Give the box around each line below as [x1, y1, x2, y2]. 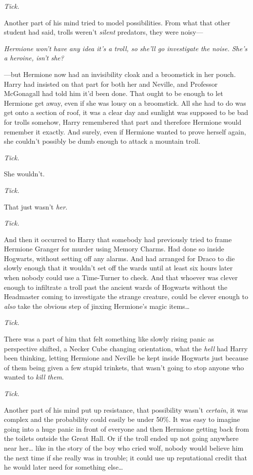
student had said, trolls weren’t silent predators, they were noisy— [4, 27, 203, 37]
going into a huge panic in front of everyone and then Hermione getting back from [4, 423, 250, 434]
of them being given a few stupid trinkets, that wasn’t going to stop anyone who [4, 362, 244, 372]
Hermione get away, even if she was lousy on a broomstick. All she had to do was [4, 97, 246, 108]
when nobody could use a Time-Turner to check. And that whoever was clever [4, 272, 238, 283]
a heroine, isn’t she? [4, 53, 64, 63]
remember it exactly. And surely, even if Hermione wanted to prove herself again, [4, 126, 246, 136]
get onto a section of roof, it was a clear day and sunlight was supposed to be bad [4, 107, 249, 117]
